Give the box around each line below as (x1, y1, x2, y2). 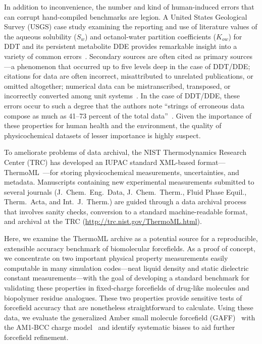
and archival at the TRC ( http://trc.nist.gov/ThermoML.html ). (4, 216, 202, 226)
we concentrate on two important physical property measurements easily (4, 253, 228, 263)
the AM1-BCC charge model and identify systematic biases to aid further (4, 322, 235, 332)
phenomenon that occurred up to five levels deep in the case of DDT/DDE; (17, 61, 250, 71)
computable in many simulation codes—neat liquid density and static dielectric (4, 262, 249, 273)
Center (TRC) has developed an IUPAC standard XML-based (4, 156, 195, 167)
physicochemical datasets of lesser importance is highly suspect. (4, 130, 201, 140)
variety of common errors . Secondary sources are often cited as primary (4, 50, 228, 61)
